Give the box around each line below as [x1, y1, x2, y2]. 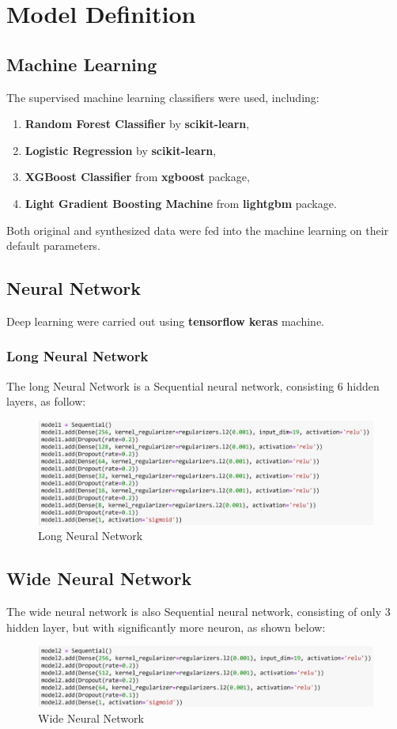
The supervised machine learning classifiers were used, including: [6, 89, 319, 105]
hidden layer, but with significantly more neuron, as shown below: [6, 618, 326, 635]
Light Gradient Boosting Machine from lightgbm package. [25, 195, 337, 211]
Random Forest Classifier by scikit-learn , [25, 115, 250, 132]
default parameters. [6, 237, 100, 254]
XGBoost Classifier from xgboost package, [25, 168, 250, 185]
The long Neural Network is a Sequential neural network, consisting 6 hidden [6, 377, 380, 394]
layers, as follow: [6, 393, 86, 410]
